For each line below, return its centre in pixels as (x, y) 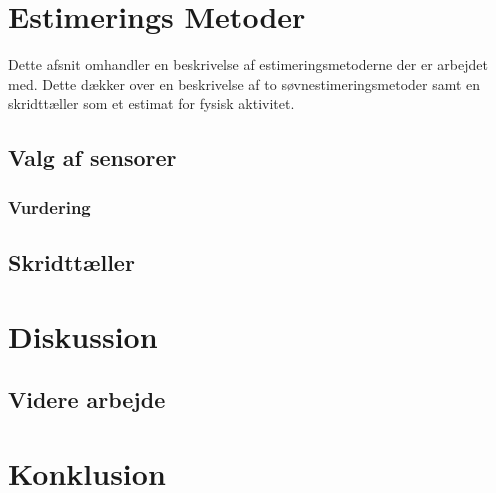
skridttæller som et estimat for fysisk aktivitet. (151, 103)
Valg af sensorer (92, 157)
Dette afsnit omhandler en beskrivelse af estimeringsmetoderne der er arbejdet (248, 64)
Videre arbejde (87, 399)
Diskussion (83, 335)
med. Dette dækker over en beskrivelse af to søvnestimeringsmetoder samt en (244, 83)
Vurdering (49, 206)
